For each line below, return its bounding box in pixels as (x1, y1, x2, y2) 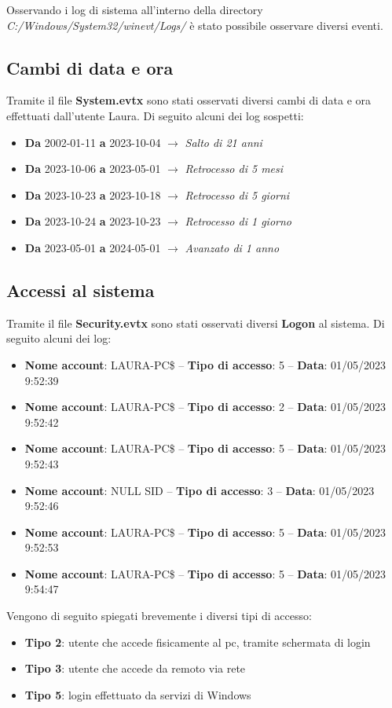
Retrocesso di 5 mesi (185, 160, 284, 177)
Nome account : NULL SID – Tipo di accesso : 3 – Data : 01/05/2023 (24, 482, 375, 498)
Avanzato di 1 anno (185, 239, 280, 255)
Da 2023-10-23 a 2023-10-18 (24, 186, 161, 203)
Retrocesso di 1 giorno (185, 213, 291, 229)
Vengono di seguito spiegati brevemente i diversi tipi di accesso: (6, 607, 312, 624)
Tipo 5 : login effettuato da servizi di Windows (24, 686, 251, 702)
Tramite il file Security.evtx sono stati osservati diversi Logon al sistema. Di (6, 314, 385, 331)
